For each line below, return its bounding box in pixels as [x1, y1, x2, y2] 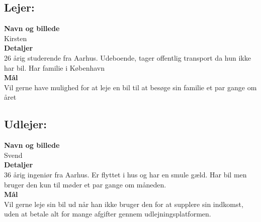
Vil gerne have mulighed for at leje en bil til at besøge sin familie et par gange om [4, 82, 257, 92]
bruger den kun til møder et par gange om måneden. [4, 179, 166, 189]
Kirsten [4, 33, 27, 43]
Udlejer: [4, 116, 47, 132]
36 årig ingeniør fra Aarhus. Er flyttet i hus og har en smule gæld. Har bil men [4, 169, 247, 179]
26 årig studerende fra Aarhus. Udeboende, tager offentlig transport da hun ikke [4, 52, 251, 63]
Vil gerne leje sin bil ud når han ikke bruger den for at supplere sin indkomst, [4, 198, 243, 209]
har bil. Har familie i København [4, 62, 105, 73]
